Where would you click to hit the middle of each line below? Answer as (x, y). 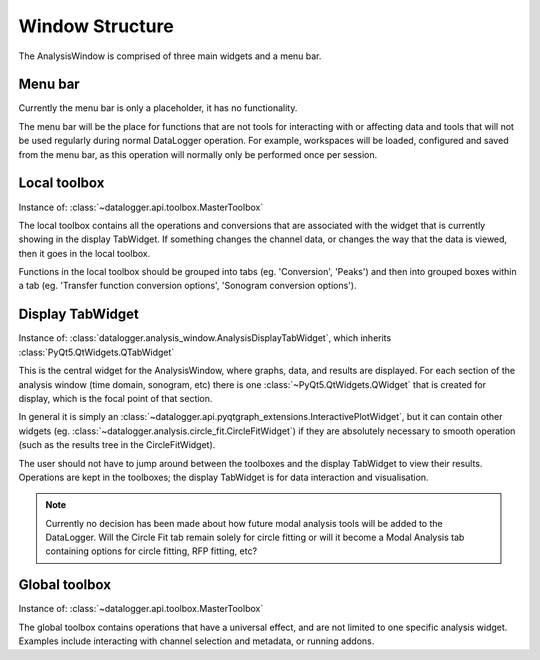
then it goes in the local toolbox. (84, 253)
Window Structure (96, 26)
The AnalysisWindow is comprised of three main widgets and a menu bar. (170, 56)
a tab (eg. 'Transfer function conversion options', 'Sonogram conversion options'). (187, 286)
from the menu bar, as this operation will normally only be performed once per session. (198, 154)
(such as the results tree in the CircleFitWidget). (117, 445)
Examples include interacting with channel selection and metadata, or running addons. (196, 641)
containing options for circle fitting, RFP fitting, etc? (151, 551)
